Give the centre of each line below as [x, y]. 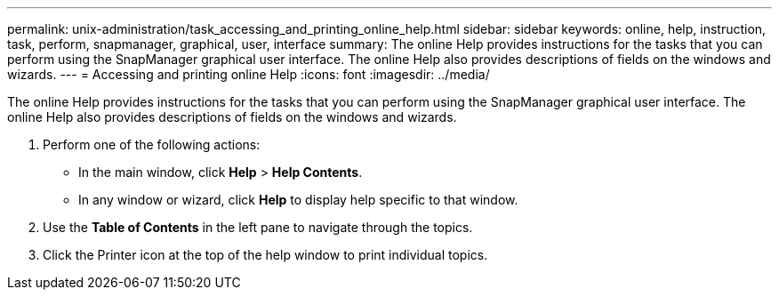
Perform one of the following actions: [152, 144]
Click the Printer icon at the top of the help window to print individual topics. [265, 255]
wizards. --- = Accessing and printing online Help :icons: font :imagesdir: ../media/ [249, 74]
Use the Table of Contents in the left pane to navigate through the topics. [258, 227]
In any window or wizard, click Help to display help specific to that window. [298, 200]
